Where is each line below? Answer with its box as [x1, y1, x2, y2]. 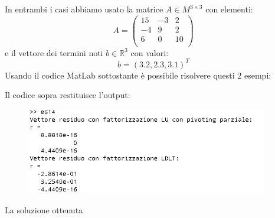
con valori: [130, 46, 169, 58]
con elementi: [205, 3, 253, 15]
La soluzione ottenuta [5, 204, 83, 216]
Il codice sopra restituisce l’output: [5, 89, 130, 101]
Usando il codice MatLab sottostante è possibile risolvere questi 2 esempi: [5, 69, 271, 81]
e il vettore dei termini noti [5, 46, 103, 58]
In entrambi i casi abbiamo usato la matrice [5, 3, 163, 15]
